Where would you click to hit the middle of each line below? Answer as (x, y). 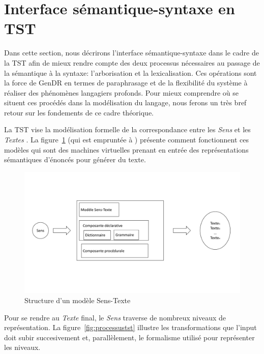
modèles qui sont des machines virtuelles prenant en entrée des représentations (126, 149)
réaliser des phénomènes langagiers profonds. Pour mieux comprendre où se (121, 92)
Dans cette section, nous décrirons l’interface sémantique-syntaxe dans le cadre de (131, 53)
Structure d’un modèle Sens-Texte (78, 300)
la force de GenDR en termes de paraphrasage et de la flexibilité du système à (126, 83)
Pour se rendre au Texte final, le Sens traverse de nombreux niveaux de (115, 317)
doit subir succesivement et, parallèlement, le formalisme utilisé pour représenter (129, 337)
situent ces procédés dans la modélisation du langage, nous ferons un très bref (125, 102)
